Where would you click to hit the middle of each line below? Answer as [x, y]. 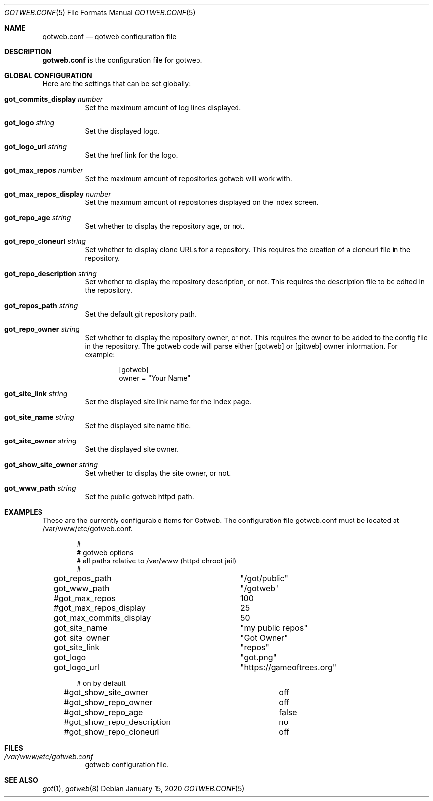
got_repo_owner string [42, 329]
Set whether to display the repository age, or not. [165, 226]
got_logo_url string [36, 146]
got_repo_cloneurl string [45, 241]
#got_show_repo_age [103, 712]
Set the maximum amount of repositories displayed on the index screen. [202, 202]
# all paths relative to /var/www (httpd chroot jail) [157, 561]
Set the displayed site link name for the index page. [168, 402]
